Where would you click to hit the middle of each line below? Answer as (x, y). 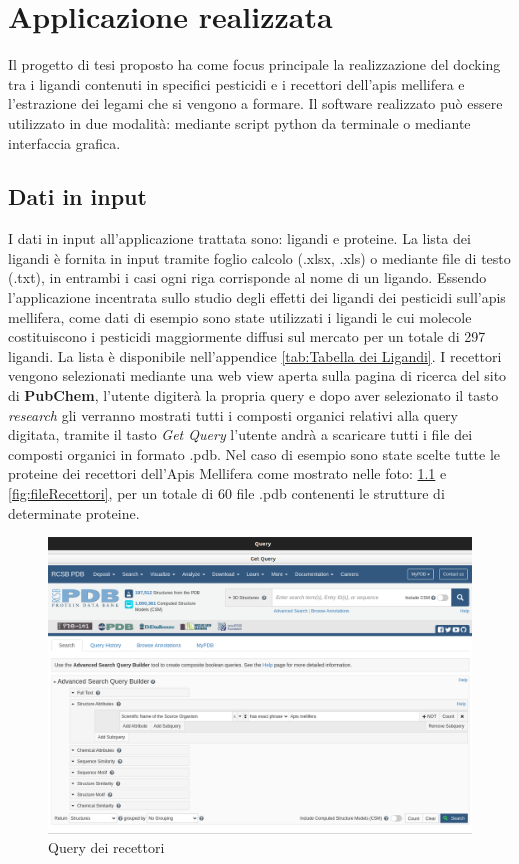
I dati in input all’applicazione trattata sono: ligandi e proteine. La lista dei (239, 238)
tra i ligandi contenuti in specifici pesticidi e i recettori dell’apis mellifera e (236, 83)
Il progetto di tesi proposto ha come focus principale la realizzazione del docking (254, 64)
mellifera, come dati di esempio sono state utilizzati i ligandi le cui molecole (240, 316)
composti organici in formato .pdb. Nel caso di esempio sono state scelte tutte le (254, 453)
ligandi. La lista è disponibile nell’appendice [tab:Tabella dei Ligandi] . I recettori (255, 355)
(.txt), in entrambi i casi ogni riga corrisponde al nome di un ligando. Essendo (247, 277)
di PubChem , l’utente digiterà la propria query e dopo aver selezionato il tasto (253, 395)
